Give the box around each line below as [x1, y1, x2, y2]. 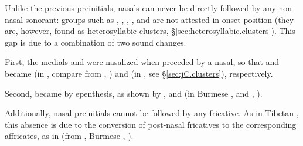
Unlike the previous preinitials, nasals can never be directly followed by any [5, 2, 276, 13]
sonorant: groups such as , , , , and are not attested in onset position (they [25, 13, 294, 25]
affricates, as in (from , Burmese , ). [5, 130, 134, 142]
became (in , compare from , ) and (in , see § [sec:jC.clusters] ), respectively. [5, 67, 273, 79]
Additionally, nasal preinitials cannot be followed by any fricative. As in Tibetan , [5, 107, 299, 119]
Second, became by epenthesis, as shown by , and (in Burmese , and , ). [5, 87, 263, 99]
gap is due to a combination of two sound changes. [5, 36, 186, 48]
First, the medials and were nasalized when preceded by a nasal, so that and [5, 56, 280, 68]
